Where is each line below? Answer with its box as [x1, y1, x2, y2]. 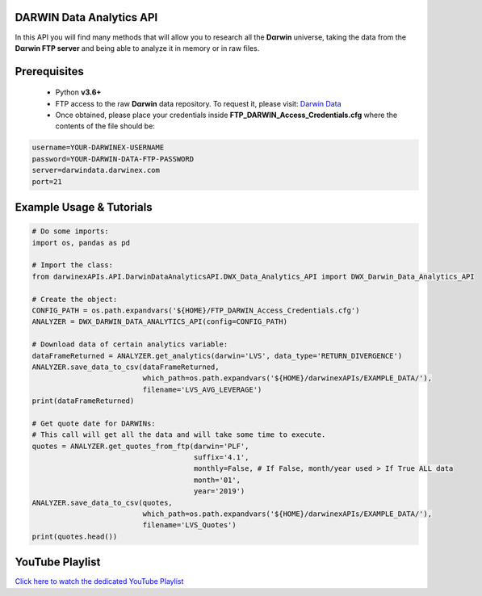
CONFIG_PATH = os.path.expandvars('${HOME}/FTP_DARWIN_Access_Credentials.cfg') [31, 305, 360, 315]
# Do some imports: [31, 227, 109, 236]
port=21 [31, 177, 62, 186]
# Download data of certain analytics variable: [31, 340, 228, 349]
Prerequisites [15, 65, 84, 78]
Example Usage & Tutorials [15, 200, 153, 214]
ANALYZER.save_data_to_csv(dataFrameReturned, [31, 362, 220, 371]
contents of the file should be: [55, 121, 155, 131]
